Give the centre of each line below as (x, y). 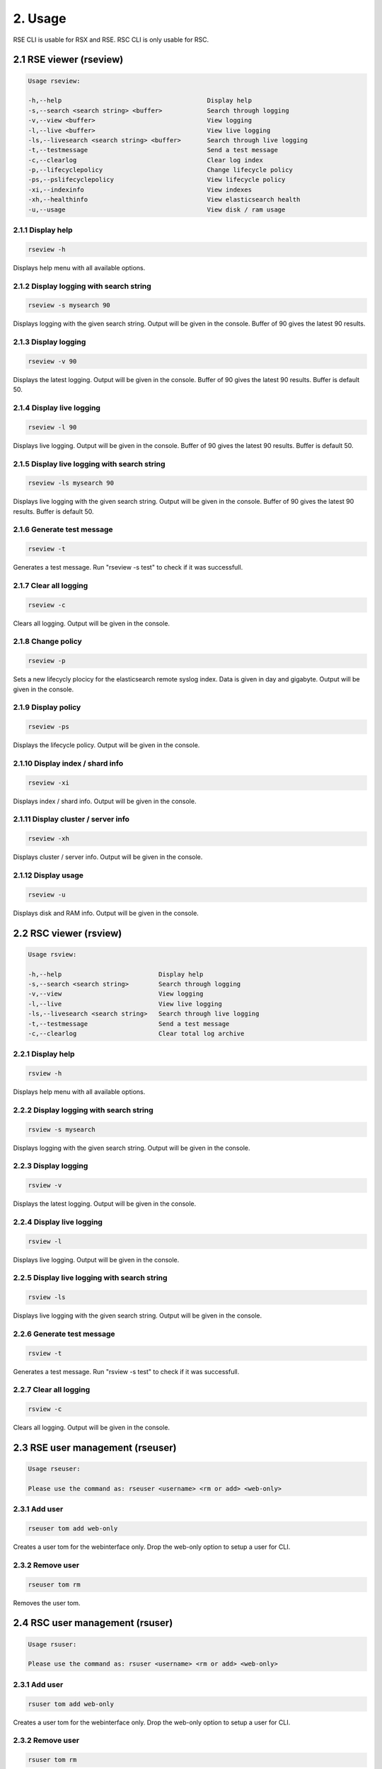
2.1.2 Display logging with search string (82, 286)
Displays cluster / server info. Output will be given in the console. (108, 857)
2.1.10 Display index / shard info (68, 763)
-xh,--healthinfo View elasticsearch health (164, 200)
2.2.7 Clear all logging (52, 1390)
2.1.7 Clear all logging (51, 585)
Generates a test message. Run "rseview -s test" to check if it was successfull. (128, 567)
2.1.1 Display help (43, 230)
